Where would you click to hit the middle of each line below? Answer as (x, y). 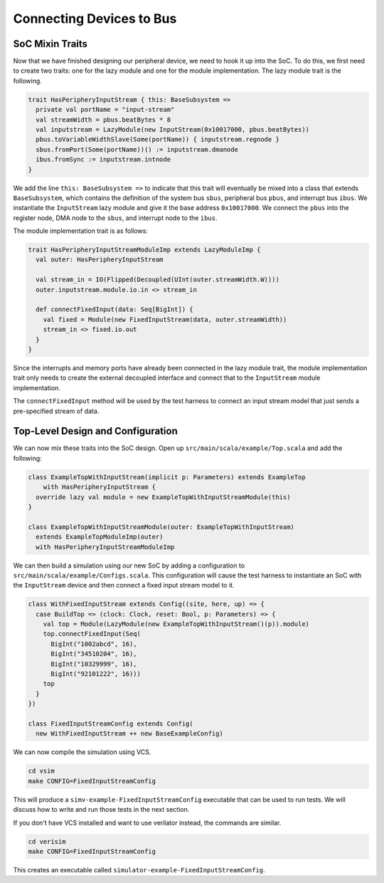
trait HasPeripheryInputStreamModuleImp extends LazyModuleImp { (144, 250)
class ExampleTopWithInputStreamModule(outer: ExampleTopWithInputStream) (161, 527)
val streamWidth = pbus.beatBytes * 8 (103, 120)
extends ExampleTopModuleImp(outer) (100, 537)
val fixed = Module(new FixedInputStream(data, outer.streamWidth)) (165, 319)
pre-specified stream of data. (56, 411)
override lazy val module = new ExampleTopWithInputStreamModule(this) (163, 497)
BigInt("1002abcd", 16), (94, 644)
